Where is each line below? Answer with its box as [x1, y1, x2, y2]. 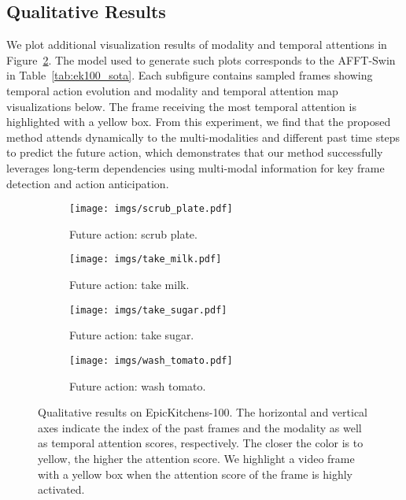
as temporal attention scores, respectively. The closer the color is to [38, 435, 364, 451]
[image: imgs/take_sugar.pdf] [69, 304, 227, 316]
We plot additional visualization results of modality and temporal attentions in [6, 36, 387, 53]
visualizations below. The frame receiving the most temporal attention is [6, 98, 356, 114]
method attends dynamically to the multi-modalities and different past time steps [6, 128, 400, 145]
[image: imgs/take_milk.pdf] [69, 254, 222, 265]
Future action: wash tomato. [69, 377, 206, 394]
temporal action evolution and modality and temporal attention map [6, 82, 338, 98]
